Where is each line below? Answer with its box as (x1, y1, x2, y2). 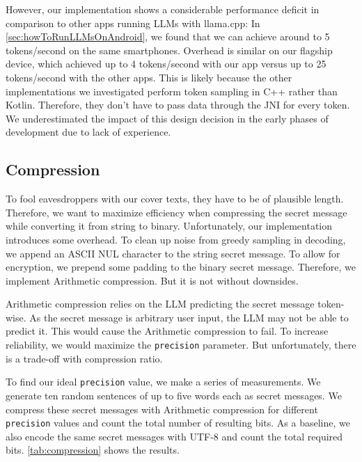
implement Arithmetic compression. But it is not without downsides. (6, 273, 299, 287)
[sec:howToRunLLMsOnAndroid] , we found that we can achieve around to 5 (6, 29, 330, 44)
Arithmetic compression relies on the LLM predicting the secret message (6, 296, 315, 311)
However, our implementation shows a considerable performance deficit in (6, 2, 320, 16)
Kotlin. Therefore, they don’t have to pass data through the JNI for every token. (6, 97, 350, 112)
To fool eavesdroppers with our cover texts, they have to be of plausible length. (6, 191, 344, 206)
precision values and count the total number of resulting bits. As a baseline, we (6, 415, 350, 430)
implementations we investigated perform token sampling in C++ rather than (6, 83, 338, 98)
